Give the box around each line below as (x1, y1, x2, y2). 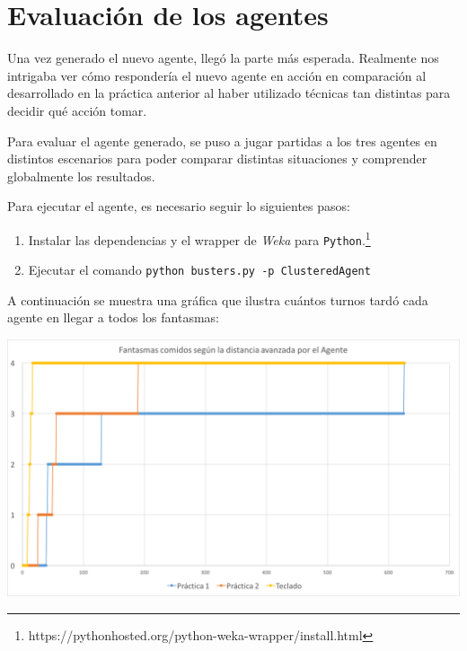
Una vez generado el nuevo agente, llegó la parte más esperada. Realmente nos (7, 48, 439, 67)
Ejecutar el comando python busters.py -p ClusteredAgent (28, 260, 371, 279)
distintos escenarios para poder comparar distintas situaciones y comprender (7, 149, 427, 168)
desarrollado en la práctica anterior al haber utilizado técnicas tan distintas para (7, 84, 451, 102)
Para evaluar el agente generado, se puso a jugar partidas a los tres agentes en (7, 131, 437, 150)
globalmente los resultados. (7, 166, 155, 185)
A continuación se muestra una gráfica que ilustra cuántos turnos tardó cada (7, 290, 428, 309)
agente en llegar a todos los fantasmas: (7, 308, 219, 327)
